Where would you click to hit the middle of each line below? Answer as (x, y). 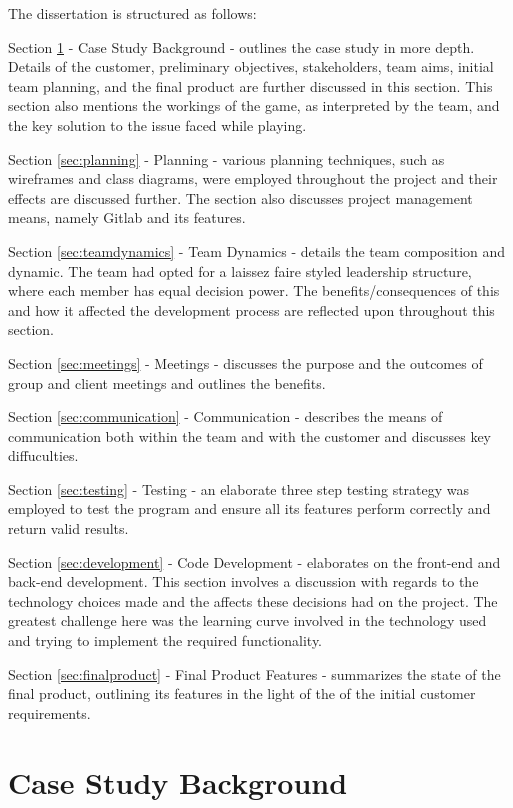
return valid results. (68, 528)
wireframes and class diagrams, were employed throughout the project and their (253, 178)
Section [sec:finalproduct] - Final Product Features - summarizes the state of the (254, 673)
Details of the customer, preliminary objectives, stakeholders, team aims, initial (251, 66)
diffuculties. (43, 455)
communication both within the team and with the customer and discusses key (250, 435)
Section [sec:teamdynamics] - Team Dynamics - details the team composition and (257, 250)
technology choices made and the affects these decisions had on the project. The (253, 600)
